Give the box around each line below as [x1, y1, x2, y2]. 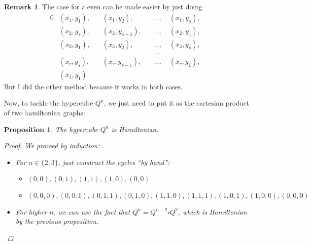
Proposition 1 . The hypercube [4, 124, 98, 134]
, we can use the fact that [53, 206, 130, 217]
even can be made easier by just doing [87, 1, 203, 11]
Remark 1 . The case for [4, 1, 79, 11]
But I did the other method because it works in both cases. [4, 81, 183, 91]
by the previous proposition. [15, 216, 99, 226]
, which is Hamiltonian [178, 206, 247, 217]
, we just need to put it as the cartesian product [104, 98, 249, 108]
